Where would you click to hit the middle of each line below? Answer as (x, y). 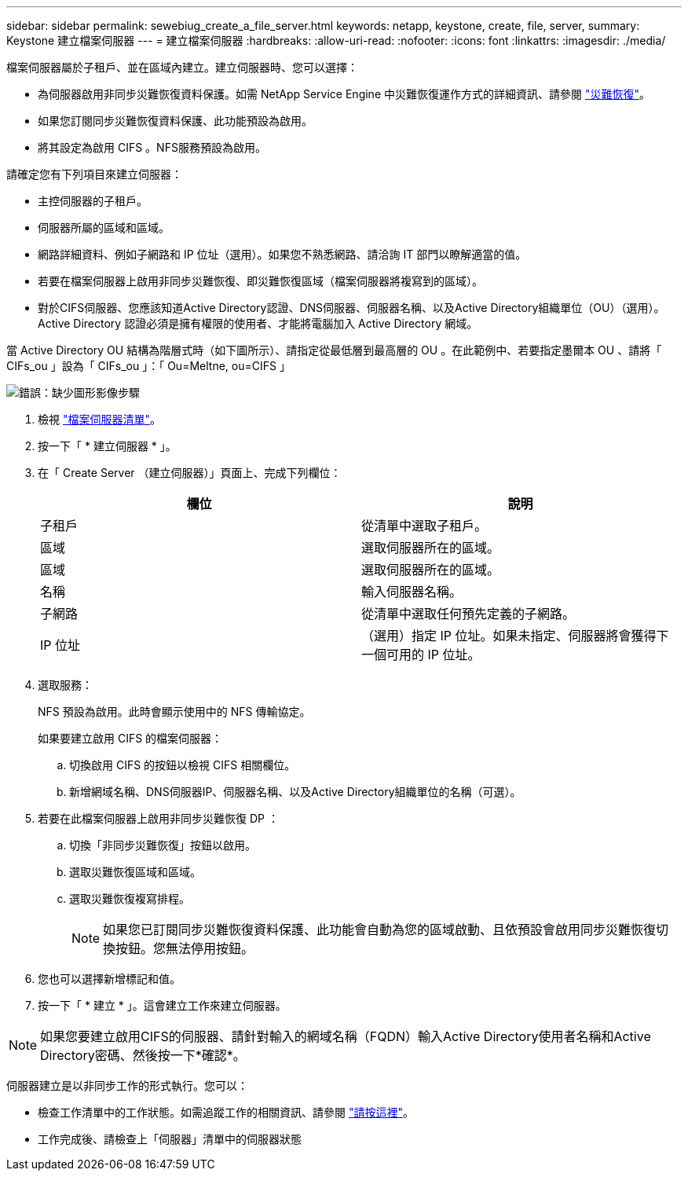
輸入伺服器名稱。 (412, 592)
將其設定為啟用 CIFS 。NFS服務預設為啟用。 (152, 147)
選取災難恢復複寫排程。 (130, 898)
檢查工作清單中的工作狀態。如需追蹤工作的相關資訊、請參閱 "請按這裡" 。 (226, 1112)
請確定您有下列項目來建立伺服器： (94, 174)
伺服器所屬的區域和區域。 (104, 227)
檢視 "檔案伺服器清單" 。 (99, 419)
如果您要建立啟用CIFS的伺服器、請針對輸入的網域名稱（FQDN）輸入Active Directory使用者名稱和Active (346, 1036)
